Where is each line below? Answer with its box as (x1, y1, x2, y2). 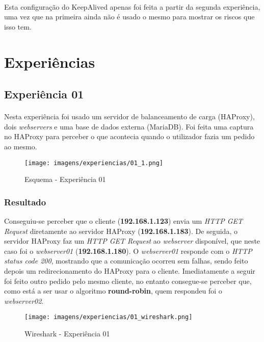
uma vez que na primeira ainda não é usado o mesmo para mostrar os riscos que (4, 11, 255, 22)
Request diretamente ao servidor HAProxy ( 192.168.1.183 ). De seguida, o (4, 225, 237, 236)
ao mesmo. (4, 141, 37, 151)
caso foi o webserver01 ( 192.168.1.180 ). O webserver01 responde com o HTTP (4, 245, 252, 256)
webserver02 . (4, 295, 44, 306)
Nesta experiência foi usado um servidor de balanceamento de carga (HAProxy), (4, 111, 255, 122)
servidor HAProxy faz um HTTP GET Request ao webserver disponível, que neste (4, 235, 260, 246)
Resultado (4, 195, 46, 208)
